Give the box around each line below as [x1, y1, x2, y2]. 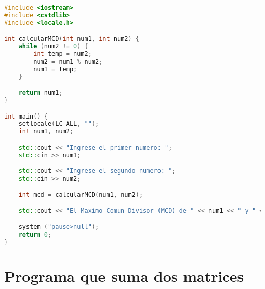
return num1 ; [18, 89, 63, 97]
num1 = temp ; [33, 65, 77, 73]
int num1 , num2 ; [18, 128, 74, 135]
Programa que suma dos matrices [4, 265, 244, 286]
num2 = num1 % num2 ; [33, 57, 103, 65]
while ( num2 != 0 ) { [18, 43, 88, 50]
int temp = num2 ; [33, 50, 92, 58]
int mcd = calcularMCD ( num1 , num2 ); [18, 191, 143, 198]
